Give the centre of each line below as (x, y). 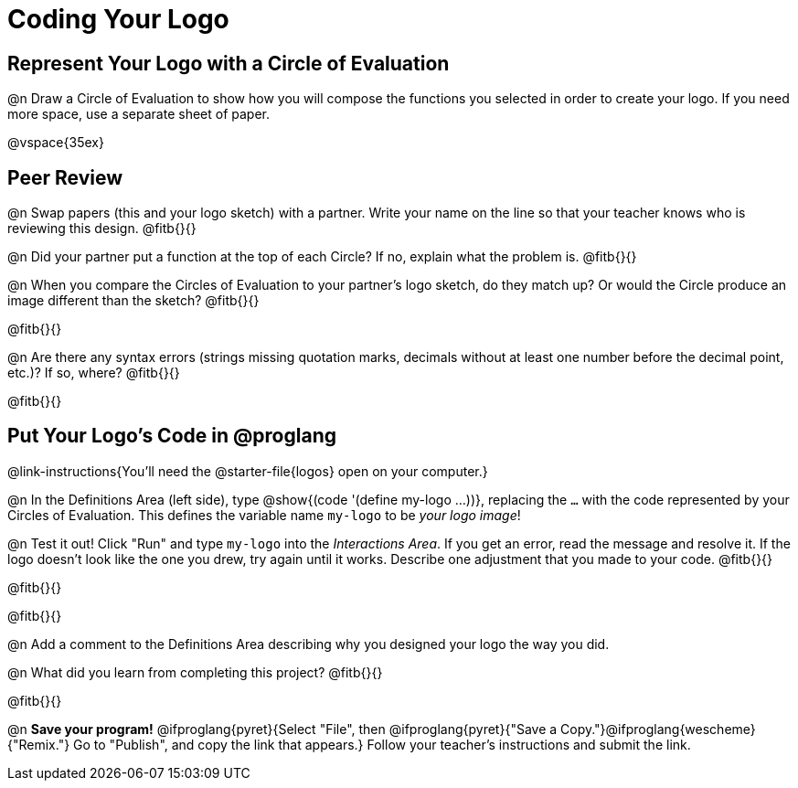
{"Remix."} (39, 744)
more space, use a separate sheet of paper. (139, 114)
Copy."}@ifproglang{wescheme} (658, 729)
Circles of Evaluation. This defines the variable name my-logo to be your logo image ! (264, 515)
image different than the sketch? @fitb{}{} (133, 301)
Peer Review (65, 177)
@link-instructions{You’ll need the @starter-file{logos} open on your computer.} (248, 471)
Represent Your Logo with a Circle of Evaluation (229, 63)
